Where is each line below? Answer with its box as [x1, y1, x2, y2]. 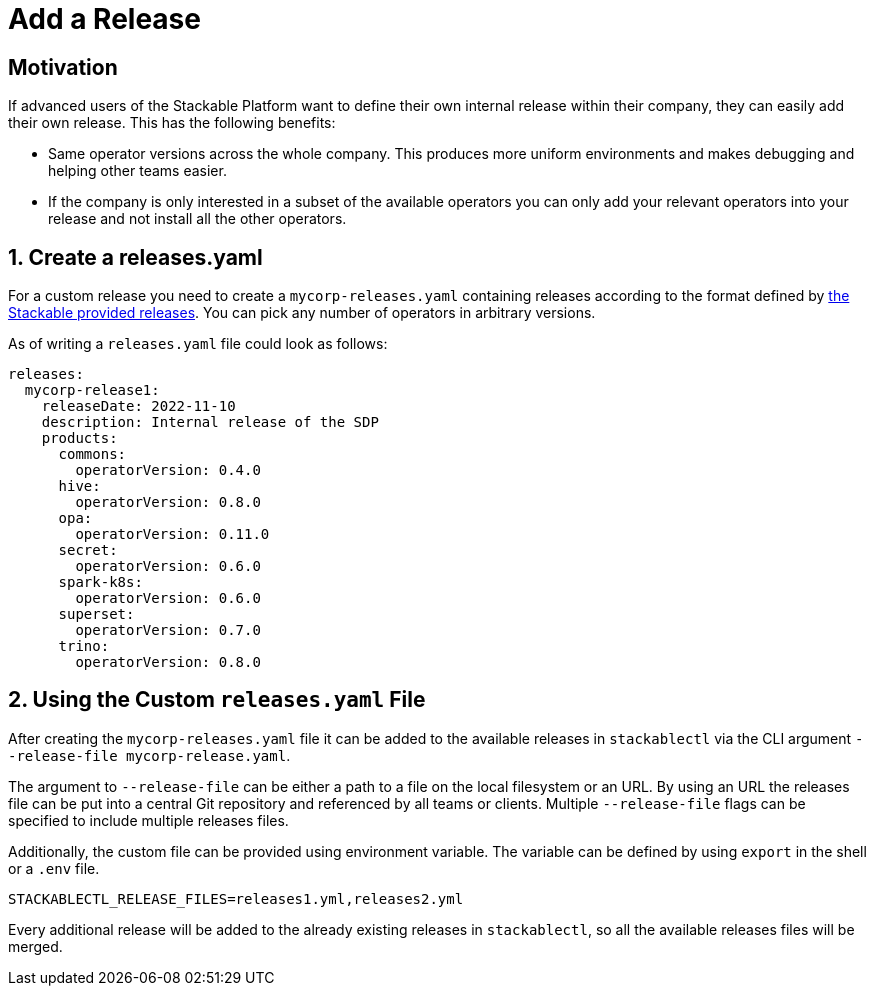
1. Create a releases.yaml [8, 244, 263, 270]
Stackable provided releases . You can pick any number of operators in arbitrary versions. [8, 304, 596, 322]
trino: [58, 638, 110, 655]
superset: [58, 606, 135, 623]
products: [41, 430, 118, 447]
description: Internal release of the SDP [41, 414, 379, 431]
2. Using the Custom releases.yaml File [8, 687, 426, 713]
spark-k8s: [58, 574, 143, 591]
